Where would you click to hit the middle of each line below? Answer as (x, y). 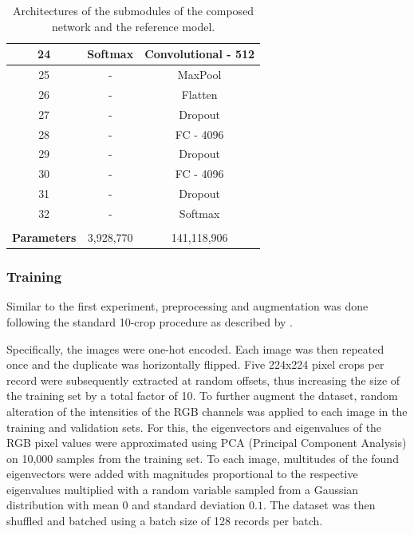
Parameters (44, 237)
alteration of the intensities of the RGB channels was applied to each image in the (207, 411)
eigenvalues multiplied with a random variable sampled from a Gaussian (183, 489)
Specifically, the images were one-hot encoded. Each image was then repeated (195, 348)
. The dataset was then (319, 505)
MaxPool (199, 75)
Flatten (199, 94)
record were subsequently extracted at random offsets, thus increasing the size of (203, 380)
